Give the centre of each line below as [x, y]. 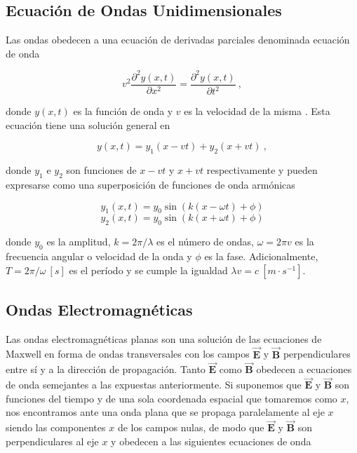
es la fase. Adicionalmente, [261, 256]
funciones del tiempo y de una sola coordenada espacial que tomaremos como [171, 398]
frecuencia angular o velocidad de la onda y [99, 256]
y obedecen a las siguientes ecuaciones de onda [211, 441]
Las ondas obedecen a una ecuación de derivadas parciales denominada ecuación [178, 40]
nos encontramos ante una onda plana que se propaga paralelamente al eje [165, 412]
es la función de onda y [123, 111]
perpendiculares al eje [52, 441]
